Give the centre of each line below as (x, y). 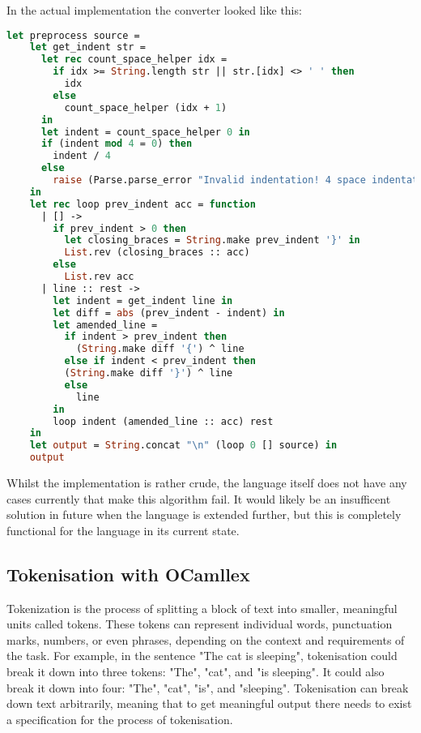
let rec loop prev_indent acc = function (142, 204)
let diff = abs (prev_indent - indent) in (169, 313)
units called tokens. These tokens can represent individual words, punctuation (200, 624)
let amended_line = (105, 325)
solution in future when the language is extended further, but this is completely (204, 514)
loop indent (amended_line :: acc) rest (163, 421)
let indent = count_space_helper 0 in (145, 132)
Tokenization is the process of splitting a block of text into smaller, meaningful (202, 608)
